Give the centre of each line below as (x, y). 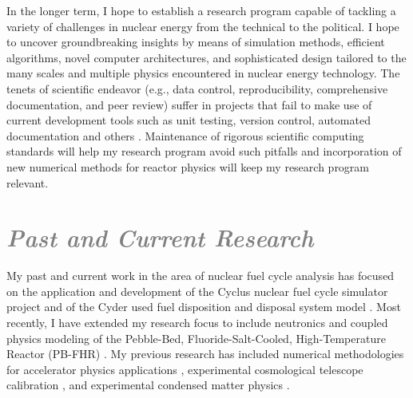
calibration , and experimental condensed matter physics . (148, 385)
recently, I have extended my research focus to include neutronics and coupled (197, 323)
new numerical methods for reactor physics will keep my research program (188, 166)
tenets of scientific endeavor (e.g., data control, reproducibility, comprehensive (197, 88)
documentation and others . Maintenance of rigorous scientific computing (185, 135)
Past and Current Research (160, 238)
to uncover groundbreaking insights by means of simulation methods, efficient (196, 42)
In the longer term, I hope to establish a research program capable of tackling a (201, 10)
